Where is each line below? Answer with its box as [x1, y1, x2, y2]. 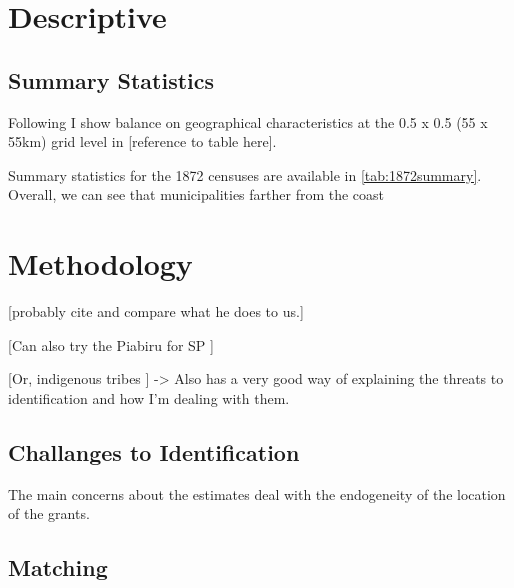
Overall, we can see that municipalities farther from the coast [8, 184, 385, 205]
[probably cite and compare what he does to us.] [8, 301, 304, 322]
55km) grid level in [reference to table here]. [8, 131, 277, 152]
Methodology [8, 243, 193, 284]
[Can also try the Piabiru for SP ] [8, 334, 214, 355]
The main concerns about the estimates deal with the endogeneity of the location [8, 483, 506, 504]
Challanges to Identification [8, 436, 300, 467]
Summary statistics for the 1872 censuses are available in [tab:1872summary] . [8, 164, 482, 185]
